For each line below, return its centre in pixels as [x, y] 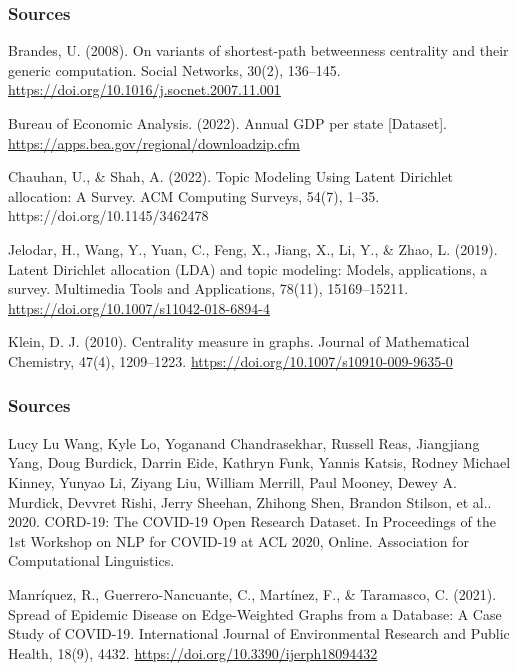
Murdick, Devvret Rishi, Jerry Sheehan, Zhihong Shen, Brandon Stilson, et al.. [250, 501]
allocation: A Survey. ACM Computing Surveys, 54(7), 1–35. [194, 195]
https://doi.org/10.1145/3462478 [108, 215]
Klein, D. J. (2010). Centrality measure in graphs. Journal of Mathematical [239, 341]
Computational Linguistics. [91, 560]
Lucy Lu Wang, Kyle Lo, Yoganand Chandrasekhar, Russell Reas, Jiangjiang [244, 442]
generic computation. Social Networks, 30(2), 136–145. [174, 69]
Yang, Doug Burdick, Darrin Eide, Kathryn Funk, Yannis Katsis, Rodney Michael [259, 462]
